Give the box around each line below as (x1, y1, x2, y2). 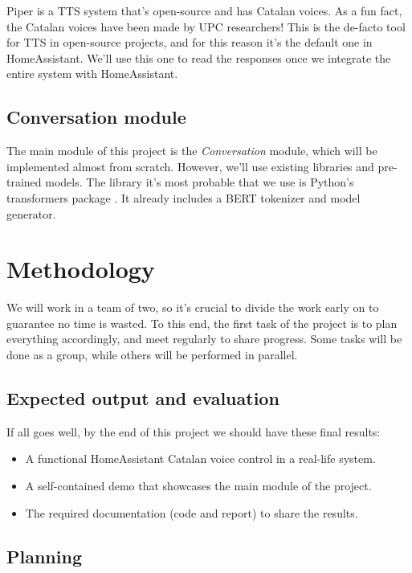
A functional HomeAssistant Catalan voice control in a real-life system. (25, 450, 376, 467)
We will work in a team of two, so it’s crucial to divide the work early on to (6, 299, 379, 316)
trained (6, 174, 42, 190)
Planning (6, 543, 82, 568)
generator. (6, 205, 56, 222)
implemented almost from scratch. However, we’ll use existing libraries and (6, 158, 374, 174)
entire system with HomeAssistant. (6, 65, 178, 82)
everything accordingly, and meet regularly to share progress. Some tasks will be (6, 330, 402, 347)
